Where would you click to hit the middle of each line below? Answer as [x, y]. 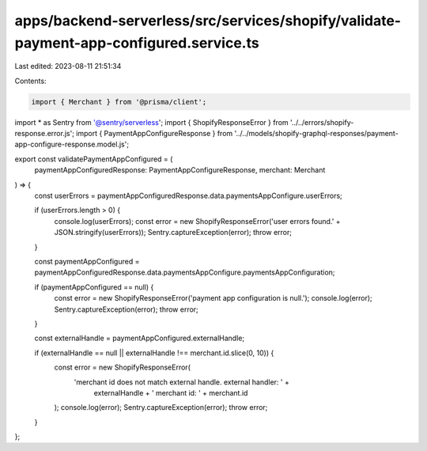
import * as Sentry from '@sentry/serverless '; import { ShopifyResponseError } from [151, 122]
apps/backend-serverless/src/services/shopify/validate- [208, 21]
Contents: [30, 81]
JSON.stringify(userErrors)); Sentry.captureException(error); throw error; [173, 233]
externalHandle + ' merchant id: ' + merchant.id [171, 392]
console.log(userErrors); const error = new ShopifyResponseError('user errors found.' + [197, 221]
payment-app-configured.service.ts [137, 43]
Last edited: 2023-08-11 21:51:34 [68, 66]
